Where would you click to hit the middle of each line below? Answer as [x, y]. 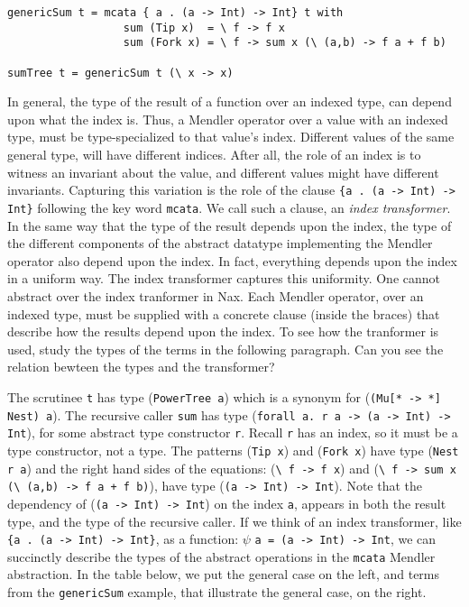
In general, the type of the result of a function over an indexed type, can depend [230, 101]
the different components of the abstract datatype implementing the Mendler [220, 243]
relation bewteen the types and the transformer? [141, 367]
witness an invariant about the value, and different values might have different [223, 172]
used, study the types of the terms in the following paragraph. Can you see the [225, 349]
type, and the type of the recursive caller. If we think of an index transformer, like [234, 521]
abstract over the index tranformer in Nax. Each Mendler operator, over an [216, 295]
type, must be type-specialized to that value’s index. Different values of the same [231, 137]
